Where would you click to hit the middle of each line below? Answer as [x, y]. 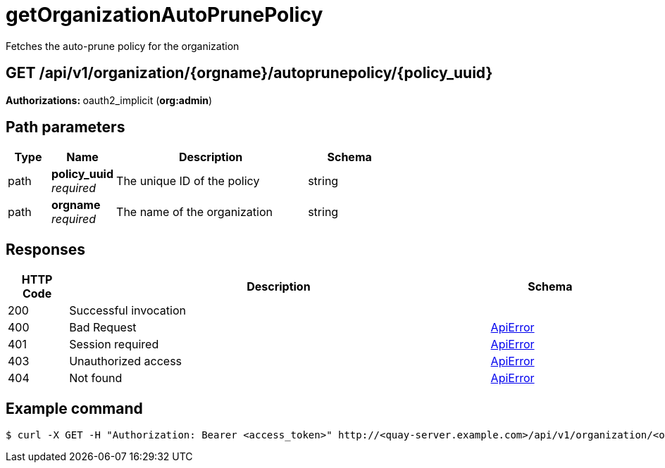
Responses [46, 249]
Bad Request [103, 328]
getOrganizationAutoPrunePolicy [164, 15]
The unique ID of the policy [188, 181]
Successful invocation [128, 311]
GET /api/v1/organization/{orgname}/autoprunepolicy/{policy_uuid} [249, 73]
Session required [114, 344]
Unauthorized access [126, 361]
